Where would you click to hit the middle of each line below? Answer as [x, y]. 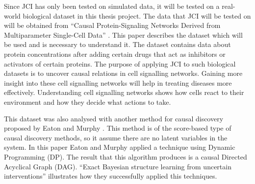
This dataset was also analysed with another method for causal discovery [114, 118]
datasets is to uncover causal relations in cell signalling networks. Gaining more [123, 73]
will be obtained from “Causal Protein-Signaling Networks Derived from [112, 25]
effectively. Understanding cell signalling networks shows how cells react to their [124, 92]
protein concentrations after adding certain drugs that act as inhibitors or [115, 54]
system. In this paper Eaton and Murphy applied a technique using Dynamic [120, 147]
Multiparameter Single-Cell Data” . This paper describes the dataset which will [123, 34]
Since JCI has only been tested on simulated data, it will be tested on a [112, 6]
